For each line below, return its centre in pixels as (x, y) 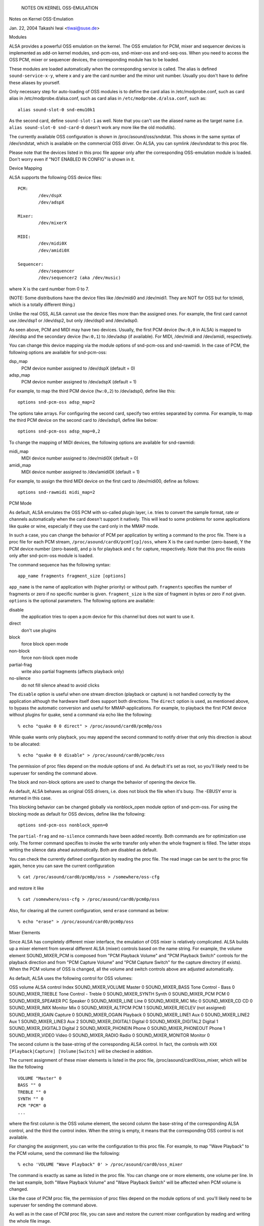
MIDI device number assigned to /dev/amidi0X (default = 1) (80, 472)
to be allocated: (25, 744)
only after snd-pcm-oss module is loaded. (51, 556)
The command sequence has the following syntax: (60, 564)
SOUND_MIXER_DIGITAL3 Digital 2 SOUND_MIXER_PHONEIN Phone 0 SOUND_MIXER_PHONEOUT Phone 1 (117, 1028)
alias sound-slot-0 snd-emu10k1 (56, 110)
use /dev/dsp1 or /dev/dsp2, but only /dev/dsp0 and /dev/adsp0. (74, 321)
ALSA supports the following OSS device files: (55, 177)
